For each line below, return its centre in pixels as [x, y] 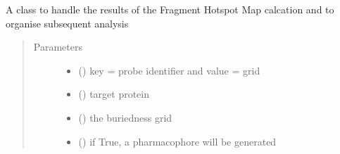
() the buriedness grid [125, 117]
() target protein [114, 94]
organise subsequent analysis [67, 23]
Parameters [58, 47]
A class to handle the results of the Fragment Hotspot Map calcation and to [170, 9]
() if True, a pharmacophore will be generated [177, 141]
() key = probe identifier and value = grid [169, 70]
